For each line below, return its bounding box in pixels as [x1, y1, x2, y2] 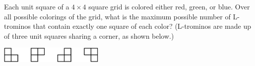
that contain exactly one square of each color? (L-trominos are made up [33, 21, 251, 31]
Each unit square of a [4, 1, 69, 11]
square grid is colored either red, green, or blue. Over [88, 1, 250, 11]
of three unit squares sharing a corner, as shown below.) [4, 30, 174, 41]
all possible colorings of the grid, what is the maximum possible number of [4, 11, 231, 21]
